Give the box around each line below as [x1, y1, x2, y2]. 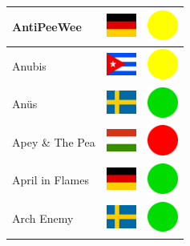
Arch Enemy [12, 210, 74, 227]
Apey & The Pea [12, 133, 95, 150]
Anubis [12, 57, 46, 74]
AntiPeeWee [12, 18, 82, 34]
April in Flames [12, 171, 89, 188]
